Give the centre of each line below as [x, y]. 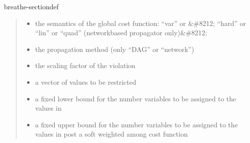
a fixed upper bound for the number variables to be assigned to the [137, 124]
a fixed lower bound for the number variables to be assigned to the [136, 98]
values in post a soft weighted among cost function [111, 134]
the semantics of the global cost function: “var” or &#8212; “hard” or [141, 23]
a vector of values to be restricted [86, 82]
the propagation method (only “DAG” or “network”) [115, 49]
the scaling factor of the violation [85, 65]
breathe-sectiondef [31, 6]
